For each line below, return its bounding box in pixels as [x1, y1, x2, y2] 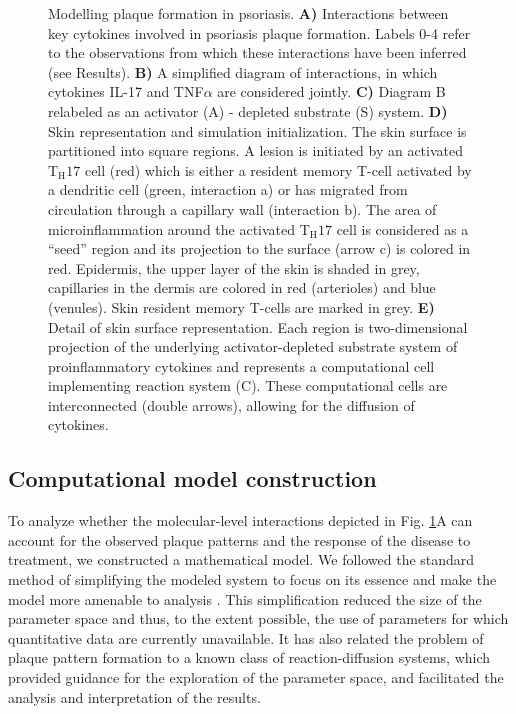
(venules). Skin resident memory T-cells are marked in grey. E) [48, 296, 435, 317]
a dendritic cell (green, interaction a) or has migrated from [48, 179, 408, 200]
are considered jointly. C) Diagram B [217, 81, 446, 102]
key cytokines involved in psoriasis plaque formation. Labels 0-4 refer [48, 22, 471, 43]
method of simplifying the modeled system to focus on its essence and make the [8, 569, 497, 590]
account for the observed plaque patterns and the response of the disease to [8, 529, 471, 550]
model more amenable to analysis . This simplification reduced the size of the [8, 588, 482, 609]
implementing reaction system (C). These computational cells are [48, 375, 448, 396]
